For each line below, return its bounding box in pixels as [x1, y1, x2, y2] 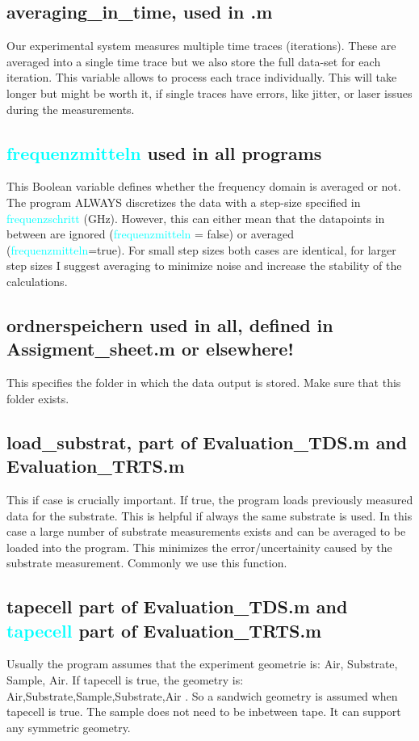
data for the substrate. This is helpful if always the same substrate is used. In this [6, 507, 413, 524]
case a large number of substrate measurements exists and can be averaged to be [6, 523, 406, 540]
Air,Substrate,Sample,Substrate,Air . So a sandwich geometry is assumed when [6, 687, 398, 704]
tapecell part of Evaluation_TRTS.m [6, 617, 322, 642]
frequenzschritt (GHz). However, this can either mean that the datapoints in [6, 209, 385, 226]
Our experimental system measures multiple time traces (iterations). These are [6, 37, 396, 54]
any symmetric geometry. [6, 718, 131, 735]
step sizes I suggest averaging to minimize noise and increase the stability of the [6, 257, 402, 274]
